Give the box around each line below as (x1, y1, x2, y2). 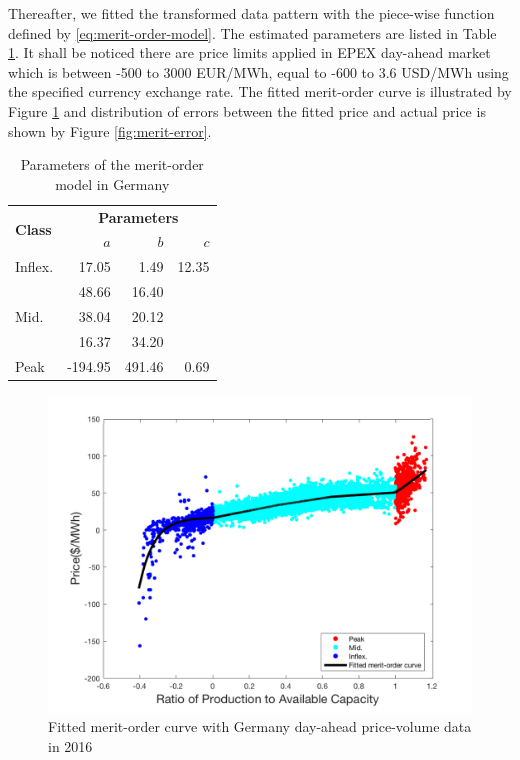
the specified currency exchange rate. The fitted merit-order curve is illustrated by (8, 81, 512, 102)
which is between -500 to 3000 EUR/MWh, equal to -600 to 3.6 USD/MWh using (8, 61, 509, 82)
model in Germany (55, 173, 170, 194)
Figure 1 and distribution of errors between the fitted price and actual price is (8, 100, 486, 121)
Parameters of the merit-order (20, 154, 204, 175)
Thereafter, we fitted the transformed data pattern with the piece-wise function (8, 3, 495, 23)
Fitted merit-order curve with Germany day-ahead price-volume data (48, 716, 472, 737)
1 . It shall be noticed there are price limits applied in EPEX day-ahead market (8, 42, 491, 63)
